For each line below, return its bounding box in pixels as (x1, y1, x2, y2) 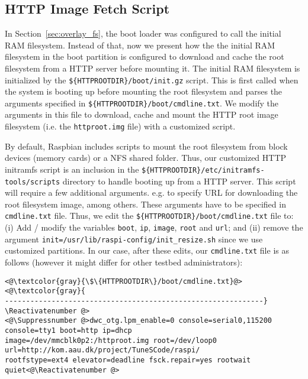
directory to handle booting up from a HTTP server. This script (62, 174, 296, 187)
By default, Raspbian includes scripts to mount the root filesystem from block (5, 140, 288, 152)
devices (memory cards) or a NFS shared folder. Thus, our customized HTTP (5, 151, 287, 164)
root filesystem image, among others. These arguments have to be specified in (5, 197, 286, 210)
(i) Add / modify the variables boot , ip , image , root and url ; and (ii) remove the (5, 221, 303, 234)
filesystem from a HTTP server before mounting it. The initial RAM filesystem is (5, 61, 300, 74)
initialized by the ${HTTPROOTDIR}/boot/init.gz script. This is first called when (5, 73, 299, 86)
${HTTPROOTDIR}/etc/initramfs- (142, 166, 265, 174)
